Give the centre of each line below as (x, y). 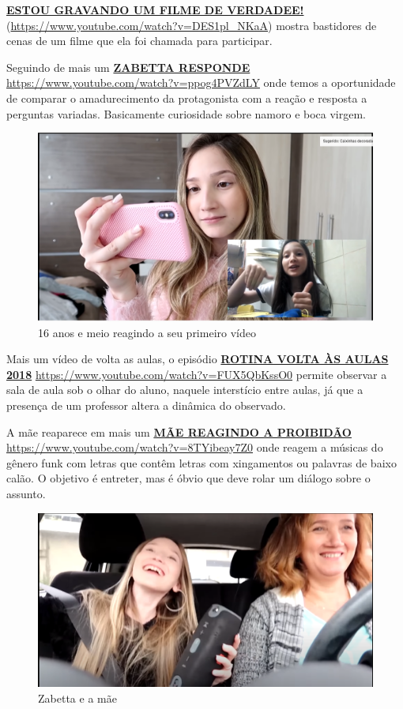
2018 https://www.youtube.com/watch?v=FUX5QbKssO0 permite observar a (197, 374)
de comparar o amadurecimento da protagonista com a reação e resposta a (187, 98)
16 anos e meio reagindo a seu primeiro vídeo (147, 332)
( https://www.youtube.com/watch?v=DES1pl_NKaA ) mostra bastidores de (192, 25)
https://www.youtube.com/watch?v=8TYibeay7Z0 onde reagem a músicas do (195, 447)
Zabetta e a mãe (77, 698)
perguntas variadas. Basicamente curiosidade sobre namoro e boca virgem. (186, 113)
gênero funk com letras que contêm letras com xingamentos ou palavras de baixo (201, 462)
